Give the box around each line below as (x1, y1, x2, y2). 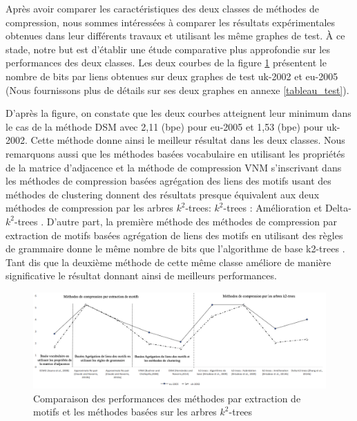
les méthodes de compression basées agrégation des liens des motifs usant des (6, 174, 331, 188)
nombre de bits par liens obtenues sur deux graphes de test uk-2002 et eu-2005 (6, 68, 338, 83)
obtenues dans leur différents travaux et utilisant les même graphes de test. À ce (6, 28, 345, 43)
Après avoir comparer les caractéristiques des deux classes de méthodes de (6, 1, 319, 15)
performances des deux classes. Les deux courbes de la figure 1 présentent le (6, 55, 327, 70)
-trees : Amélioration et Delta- (223, 200, 351, 215)
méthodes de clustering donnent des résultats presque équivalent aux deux (6, 187, 320, 201)
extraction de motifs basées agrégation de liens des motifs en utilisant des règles (6, 227, 343, 242)
